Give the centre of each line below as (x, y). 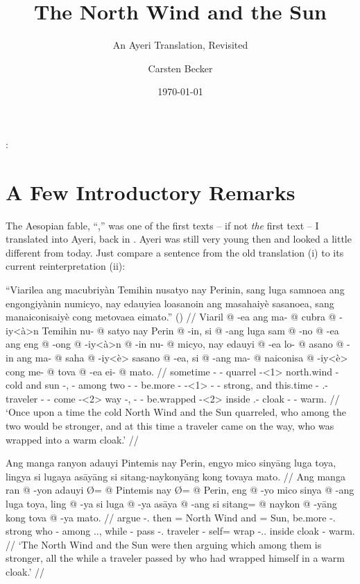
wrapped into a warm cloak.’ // (72, 439)
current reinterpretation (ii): (66, 266)
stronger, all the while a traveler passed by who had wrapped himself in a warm (175, 558)
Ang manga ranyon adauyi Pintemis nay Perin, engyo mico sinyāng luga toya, (171, 463)
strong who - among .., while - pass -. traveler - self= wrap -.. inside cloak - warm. (180, 531)
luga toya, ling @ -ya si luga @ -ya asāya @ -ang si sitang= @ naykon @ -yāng (171, 503)
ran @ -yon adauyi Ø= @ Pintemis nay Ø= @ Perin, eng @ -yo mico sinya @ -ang (180, 490)
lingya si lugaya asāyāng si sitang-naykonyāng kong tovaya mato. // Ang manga (175, 476)
